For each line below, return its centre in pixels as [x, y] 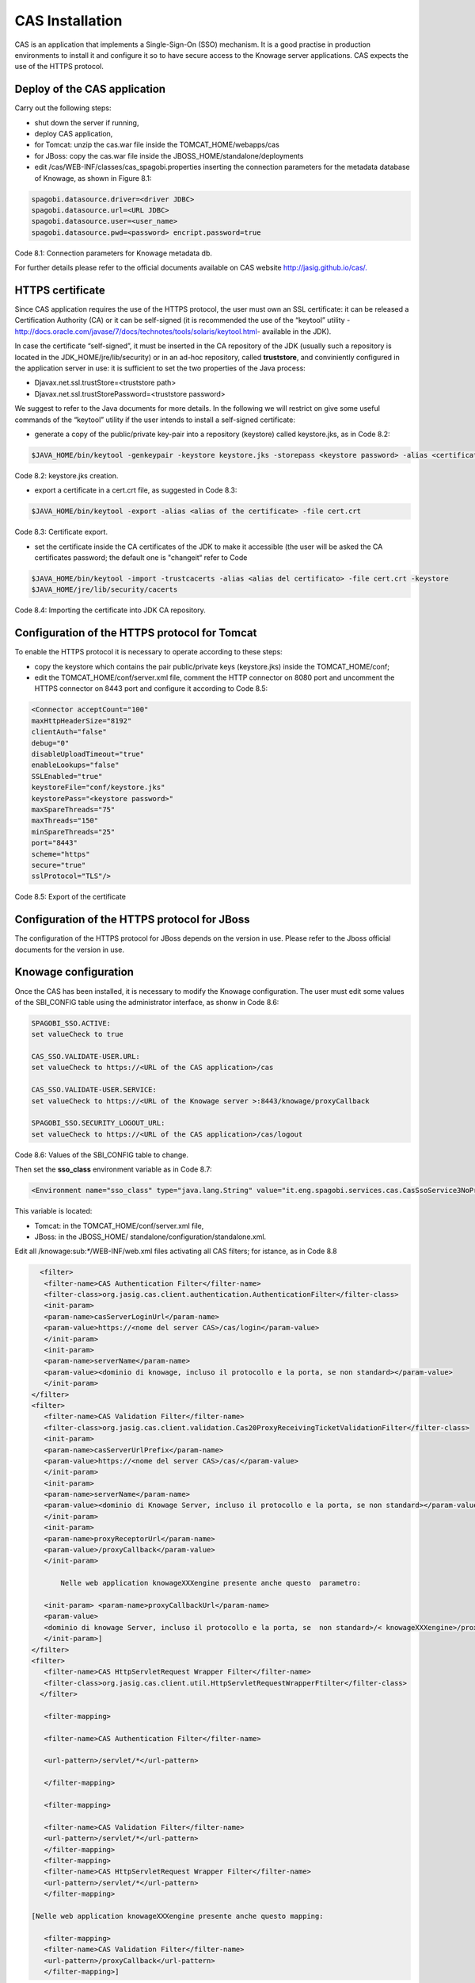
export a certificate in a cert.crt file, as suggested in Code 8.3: [136, 490]
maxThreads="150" [65, 821]
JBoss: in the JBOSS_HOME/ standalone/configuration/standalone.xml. [150, 1237]
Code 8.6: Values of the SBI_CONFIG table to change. [102, 1155]
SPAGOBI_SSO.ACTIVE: [71, 1023]
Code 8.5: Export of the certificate [70, 897]
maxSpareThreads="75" [73, 809]
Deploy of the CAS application [90, 89]
